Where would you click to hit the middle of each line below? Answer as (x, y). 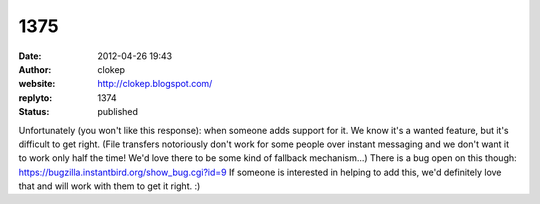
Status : (34, 112)
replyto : (35, 97)
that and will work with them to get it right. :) (109, 186)
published (118, 112)
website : (37, 84)
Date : (30, 56)
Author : (35, 69)
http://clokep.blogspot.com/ (155, 84)
